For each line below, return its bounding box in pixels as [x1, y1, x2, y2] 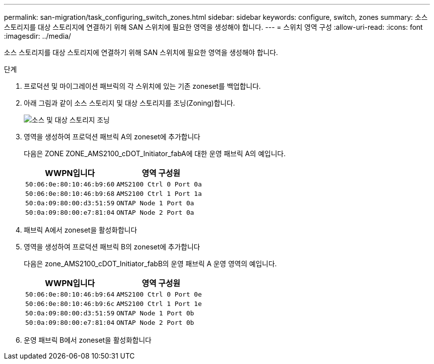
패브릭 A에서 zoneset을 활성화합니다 [24, 226, 137, 234]
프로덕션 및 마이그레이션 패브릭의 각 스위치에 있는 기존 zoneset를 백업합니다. [24, 82, 261, 90]
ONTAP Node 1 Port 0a [116, 199, 194, 207]
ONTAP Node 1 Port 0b [116, 309, 194, 317]
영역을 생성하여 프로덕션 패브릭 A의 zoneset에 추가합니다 [24, 132, 201, 141]
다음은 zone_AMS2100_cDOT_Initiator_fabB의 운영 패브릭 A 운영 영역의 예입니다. [24, 259, 277, 268]
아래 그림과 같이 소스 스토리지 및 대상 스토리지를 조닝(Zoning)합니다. [24, 99, 235, 107]
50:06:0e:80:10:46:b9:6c [25, 300, 115, 307]
